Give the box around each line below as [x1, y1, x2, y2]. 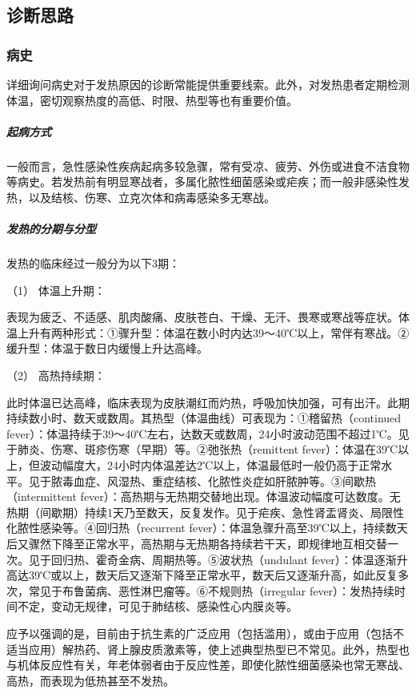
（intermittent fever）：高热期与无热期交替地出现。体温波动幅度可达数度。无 [6, 488, 401, 505]
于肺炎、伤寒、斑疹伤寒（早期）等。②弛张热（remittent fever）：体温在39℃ [6, 441, 398, 458]
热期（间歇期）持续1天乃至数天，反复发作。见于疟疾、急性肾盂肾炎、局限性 [6, 503, 404, 520]
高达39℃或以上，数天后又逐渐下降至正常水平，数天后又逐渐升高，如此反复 [6, 567, 398, 583]
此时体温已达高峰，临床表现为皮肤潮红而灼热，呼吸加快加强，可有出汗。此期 [6, 393, 410, 410]
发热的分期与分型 [6, 220, 96, 237]
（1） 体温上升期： [6, 281, 106, 298]
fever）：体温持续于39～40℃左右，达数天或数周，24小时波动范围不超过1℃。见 [6, 425, 410, 442]
